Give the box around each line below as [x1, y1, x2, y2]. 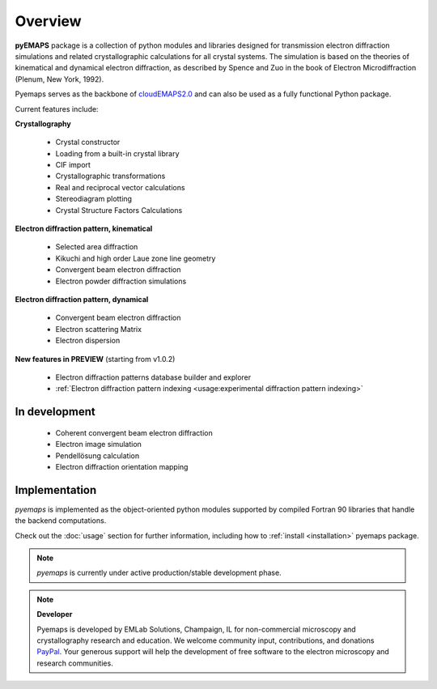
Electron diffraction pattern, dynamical [15, 294, 149, 304]
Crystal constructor [55, 138, 121, 147]
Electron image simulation [55, 440, 142, 449]
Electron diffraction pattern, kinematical [15, 223, 153, 234]
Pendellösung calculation [55, 450, 140, 461]
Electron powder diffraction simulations [55, 276, 187, 286]
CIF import [55, 160, 91, 170]
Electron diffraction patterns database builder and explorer [55, 372, 252, 382]
